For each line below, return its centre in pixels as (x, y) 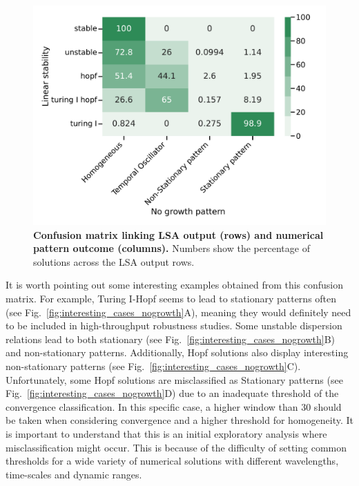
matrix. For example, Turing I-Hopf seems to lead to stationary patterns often (171, 298)
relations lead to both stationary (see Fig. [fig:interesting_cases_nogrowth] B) (171, 339)
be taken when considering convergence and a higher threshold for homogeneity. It (179, 420)
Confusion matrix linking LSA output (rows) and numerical (178, 234)
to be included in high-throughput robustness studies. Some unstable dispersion (174, 325)
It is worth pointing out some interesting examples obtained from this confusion (175, 285)
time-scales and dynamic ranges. (74, 474)
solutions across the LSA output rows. (114, 261)
